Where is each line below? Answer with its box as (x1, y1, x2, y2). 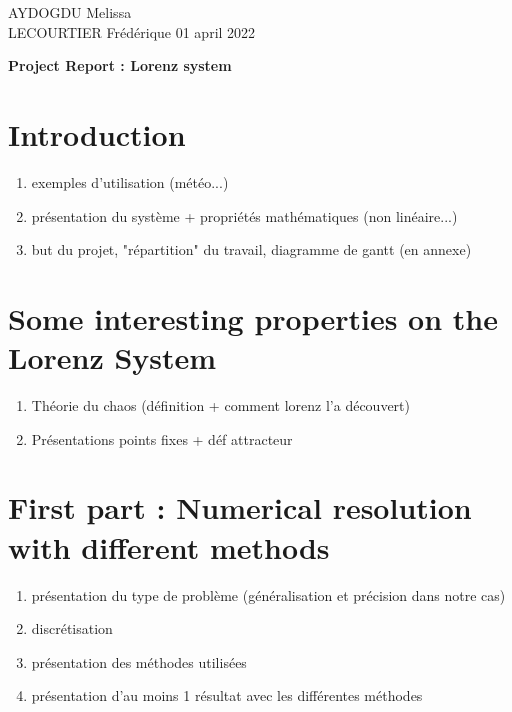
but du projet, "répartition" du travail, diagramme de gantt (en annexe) (31, 239, 472, 260)
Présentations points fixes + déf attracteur (31, 428, 293, 449)
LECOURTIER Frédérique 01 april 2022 (8, 21, 256, 42)
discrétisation (31, 618, 113, 639)
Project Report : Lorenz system (8, 55, 232, 76)
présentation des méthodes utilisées (31, 651, 247, 672)
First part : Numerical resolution (8, 487, 472, 528)
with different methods (8, 526, 330, 567)
